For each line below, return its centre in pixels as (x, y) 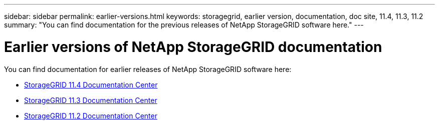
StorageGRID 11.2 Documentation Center (91, 115)
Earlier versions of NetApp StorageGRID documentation (193, 47)
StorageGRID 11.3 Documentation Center (91, 100)
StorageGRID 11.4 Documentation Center (91, 84)
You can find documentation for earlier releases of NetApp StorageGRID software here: (148, 69)
